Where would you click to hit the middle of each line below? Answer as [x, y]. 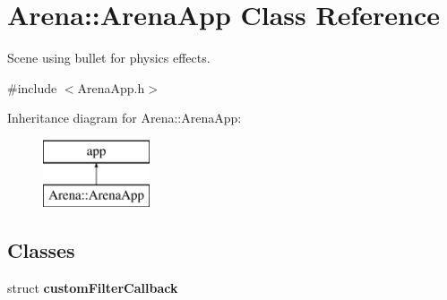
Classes [41, 250]
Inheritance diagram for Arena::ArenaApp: [125, 118]
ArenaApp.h [111, 87]
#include [32, 87]
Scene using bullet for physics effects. [109, 58]
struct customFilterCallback [93, 288]
